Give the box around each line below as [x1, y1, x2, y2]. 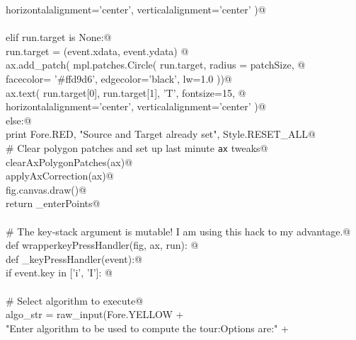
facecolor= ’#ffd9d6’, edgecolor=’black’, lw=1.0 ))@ [6, 71, 232, 86]
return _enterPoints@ [6, 196, 101, 211]
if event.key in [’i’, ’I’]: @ [6, 265, 113, 280]
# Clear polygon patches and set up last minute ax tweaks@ [6, 140, 268, 155]
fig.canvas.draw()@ [6, 182, 87, 197]
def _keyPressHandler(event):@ [6, 251, 142, 266]
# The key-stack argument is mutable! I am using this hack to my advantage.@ [6, 223, 351, 238]
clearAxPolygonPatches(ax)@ [6, 154, 133, 169]
